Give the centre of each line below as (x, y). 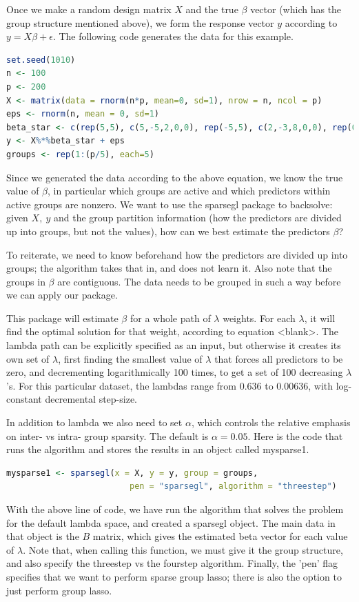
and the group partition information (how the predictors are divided (198, 218)
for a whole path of (170, 318)
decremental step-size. (91, 399)
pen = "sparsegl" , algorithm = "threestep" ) (233, 486)
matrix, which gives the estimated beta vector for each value (220, 536)
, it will (320, 318)
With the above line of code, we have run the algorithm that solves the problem (175, 509)
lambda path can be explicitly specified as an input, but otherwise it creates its (174, 345)
